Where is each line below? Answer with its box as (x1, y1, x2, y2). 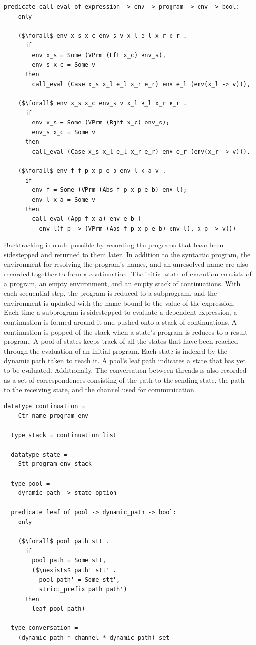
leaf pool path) (32, 605, 85, 613)
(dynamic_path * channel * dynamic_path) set (18, 634, 170, 641)
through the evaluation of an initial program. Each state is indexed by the (4, 345, 227, 356)
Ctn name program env (18, 412, 88, 420)
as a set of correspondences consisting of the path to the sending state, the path (4, 374, 245, 385)
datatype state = (11, 451, 67, 458)
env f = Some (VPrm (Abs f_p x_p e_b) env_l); (32, 186, 187, 194)
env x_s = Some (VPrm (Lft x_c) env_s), (32, 51, 166, 59)
